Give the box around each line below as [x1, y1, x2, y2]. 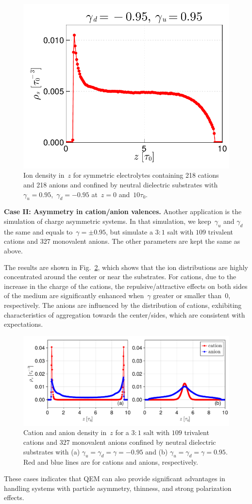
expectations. [4, 319, 43, 329]
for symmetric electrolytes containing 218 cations [73, 170, 219, 180]
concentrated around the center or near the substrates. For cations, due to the [4, 271, 236, 282]
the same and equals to [4, 226, 73, 236]
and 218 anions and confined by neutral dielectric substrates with [23, 180, 218, 190]
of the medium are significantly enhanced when [4, 290, 144, 301]
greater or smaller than [153, 290, 222, 301]
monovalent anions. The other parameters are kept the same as [52, 236, 240, 246]
